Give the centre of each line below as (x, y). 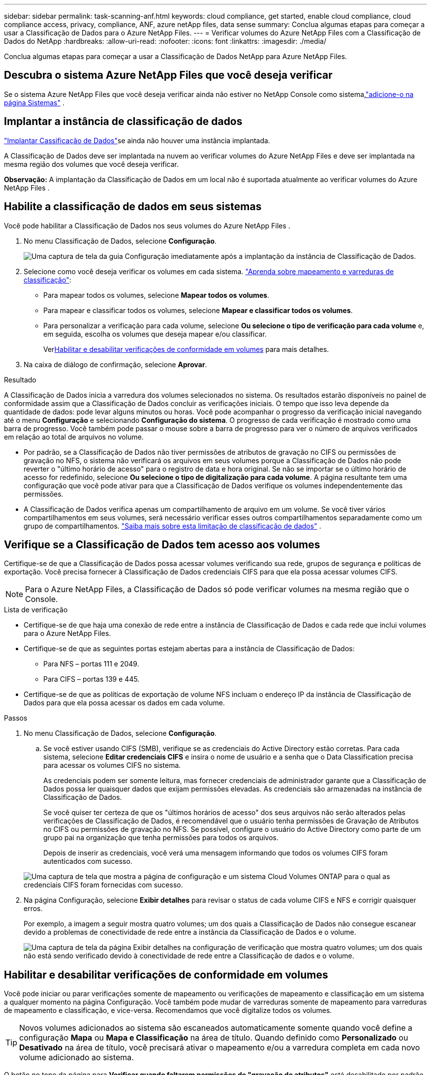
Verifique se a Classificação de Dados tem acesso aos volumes (162, 544)
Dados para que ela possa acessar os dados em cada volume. (124, 703)
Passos (16, 718)
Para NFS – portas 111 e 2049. (91, 664)
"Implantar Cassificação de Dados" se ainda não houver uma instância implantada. (137, 140)
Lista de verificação (36, 610)
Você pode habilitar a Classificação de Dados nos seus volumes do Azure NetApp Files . (147, 225)
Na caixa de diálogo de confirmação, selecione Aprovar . (115, 364)
